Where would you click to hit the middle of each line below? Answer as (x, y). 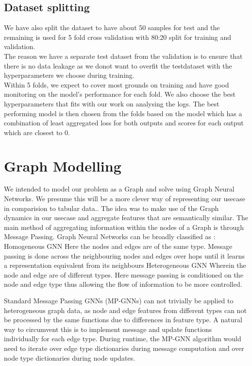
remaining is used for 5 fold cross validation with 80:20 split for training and (118, 37)
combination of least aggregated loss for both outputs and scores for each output (124, 123)
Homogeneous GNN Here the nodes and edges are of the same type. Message (118, 246)
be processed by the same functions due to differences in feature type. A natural (123, 320)
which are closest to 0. (37, 132)
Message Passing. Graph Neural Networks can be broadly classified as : (110, 236)
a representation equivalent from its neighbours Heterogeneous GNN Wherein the (125, 265)
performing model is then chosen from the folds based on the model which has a (123, 113)
